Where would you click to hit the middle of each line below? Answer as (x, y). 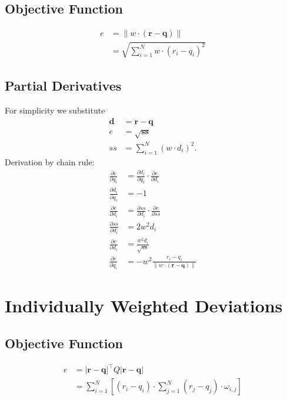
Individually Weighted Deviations (144, 306)
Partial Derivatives (63, 86)
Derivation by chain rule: (50, 161)
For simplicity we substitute (55, 110)
